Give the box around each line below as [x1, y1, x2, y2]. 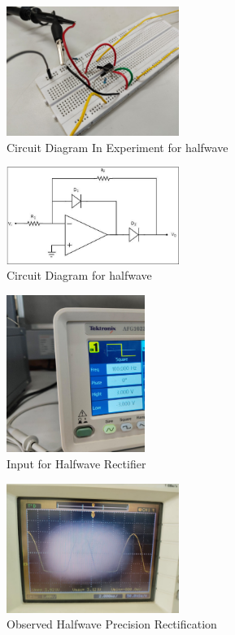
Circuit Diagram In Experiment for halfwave [7, 138, 228, 155]
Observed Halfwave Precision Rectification [7, 615, 217, 633]
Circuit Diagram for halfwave [7, 267, 152, 284]
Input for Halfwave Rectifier [7, 455, 146, 472]
